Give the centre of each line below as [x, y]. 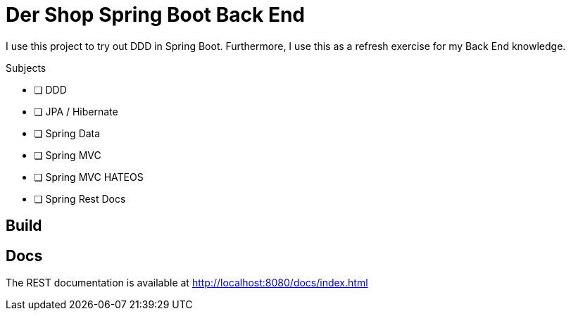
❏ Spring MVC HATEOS [89, 177]
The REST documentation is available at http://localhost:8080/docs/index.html [187, 283]
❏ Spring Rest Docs [80, 198]
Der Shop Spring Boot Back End [155, 15]
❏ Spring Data [67, 133]
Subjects [26, 68]
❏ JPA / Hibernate [76, 111]
